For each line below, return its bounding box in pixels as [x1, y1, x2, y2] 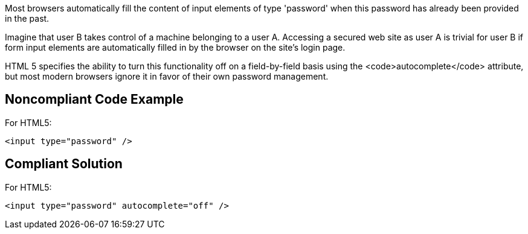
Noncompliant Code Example [5, 92, 184, 107]
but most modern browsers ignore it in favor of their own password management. [5, 71, 329, 81]
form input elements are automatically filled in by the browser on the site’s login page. [5, 42, 346, 52]
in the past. [5, 13, 50, 24]
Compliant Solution [5, 156, 123, 172]
